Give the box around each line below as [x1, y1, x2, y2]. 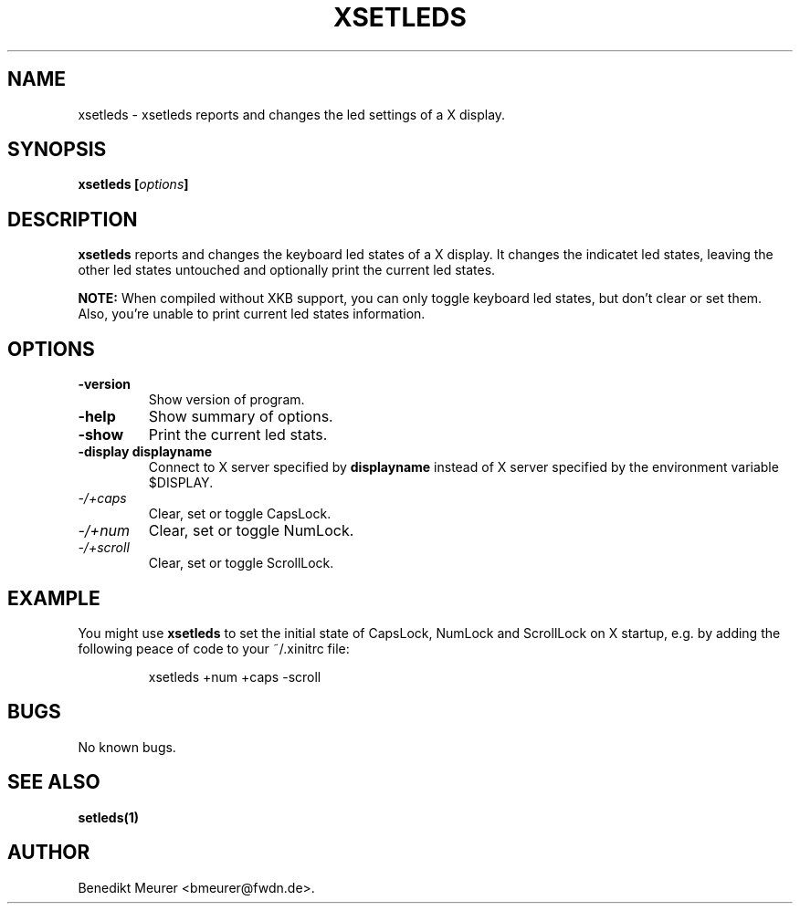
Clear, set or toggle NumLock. [148, 521, 354, 540]
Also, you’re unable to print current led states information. [78, 306, 426, 322]
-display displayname [78, 444, 213, 460]
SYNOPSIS [7, 138, 107, 162]
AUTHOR [7, 841, 90, 864]
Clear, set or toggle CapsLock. [148, 506, 332, 522]
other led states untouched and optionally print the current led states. [78, 262, 496, 278]
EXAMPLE [7, 586, 100, 610]
